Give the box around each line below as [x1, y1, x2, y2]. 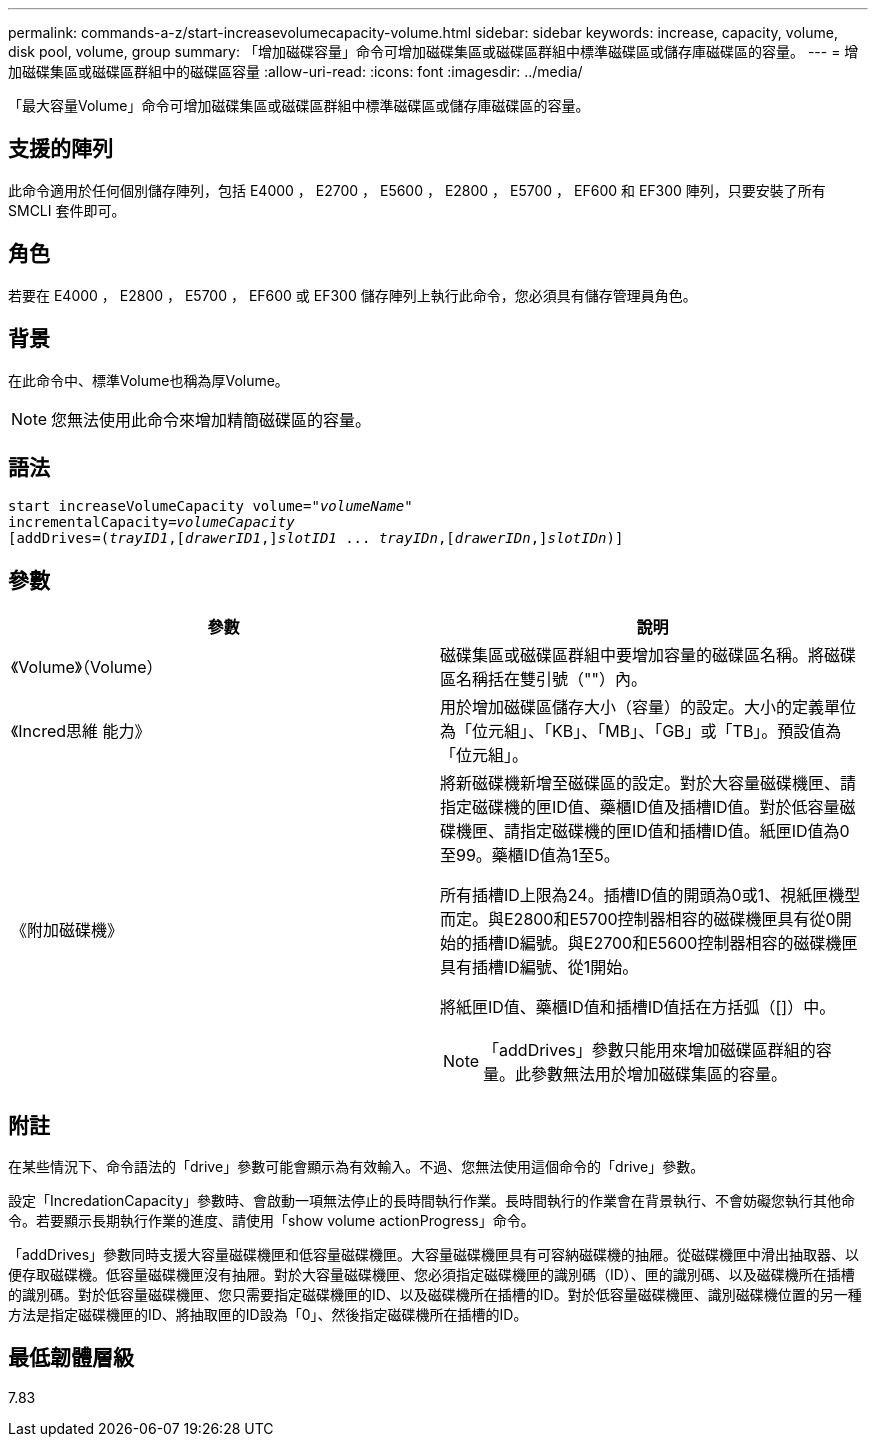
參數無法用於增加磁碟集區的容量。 [531, 1064, 788, 1085]
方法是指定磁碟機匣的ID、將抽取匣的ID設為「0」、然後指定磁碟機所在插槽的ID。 [8, 1306, 528, 1324]
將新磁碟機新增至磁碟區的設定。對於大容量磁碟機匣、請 [440, 773, 857, 794]
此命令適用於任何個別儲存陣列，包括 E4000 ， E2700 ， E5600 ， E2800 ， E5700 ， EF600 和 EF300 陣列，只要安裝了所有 [8, 181, 826, 199]
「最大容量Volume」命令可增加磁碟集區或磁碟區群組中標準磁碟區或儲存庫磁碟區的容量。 [8, 97, 590, 114]
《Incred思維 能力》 [11, 721, 151, 742]
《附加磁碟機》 [11, 920, 124, 941]
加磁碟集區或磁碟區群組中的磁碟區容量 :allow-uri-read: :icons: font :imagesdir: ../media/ [8, 63, 583, 80]
